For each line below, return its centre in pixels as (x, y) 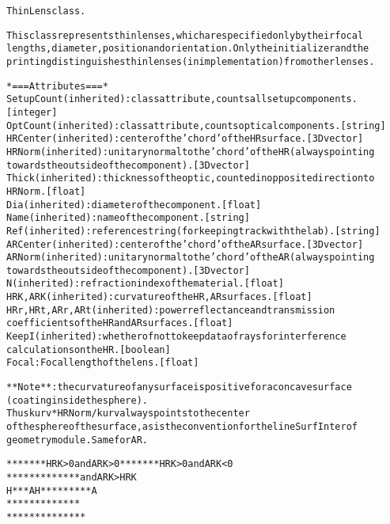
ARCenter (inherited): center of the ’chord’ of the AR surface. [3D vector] (185, 244)
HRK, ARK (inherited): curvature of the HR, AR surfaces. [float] (159, 297)
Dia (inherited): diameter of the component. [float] (134, 205)
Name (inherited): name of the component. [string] (128, 218)
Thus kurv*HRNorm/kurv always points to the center (128, 414)
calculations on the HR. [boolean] (89, 349)
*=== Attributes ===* (57, 86)
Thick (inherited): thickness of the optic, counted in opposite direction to (191, 178)
